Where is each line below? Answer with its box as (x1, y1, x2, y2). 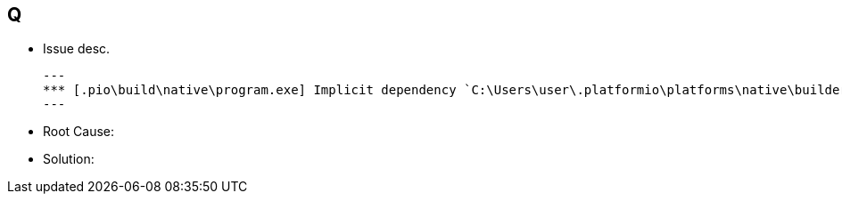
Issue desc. (43, 41, 111, 57)
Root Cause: (43, 124, 115, 140)
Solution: (43, 151, 95, 167)
